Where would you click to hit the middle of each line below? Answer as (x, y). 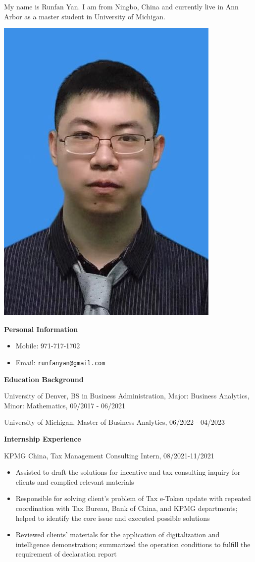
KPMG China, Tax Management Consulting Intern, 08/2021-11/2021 (109, 455)
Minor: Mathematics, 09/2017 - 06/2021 (65, 405)
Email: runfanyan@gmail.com (60, 362)
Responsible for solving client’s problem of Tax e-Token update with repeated (133, 498)
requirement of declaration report (66, 554)
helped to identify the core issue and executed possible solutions (113, 518)
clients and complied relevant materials (75, 481)
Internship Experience (43, 439)
